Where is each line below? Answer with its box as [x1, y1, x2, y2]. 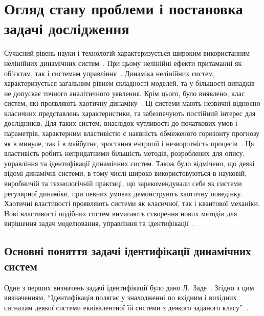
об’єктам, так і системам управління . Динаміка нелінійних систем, [4, 67, 215, 78]
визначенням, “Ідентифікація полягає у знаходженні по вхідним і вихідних [4, 292, 237, 303]
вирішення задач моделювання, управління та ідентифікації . [4, 218, 194, 229]
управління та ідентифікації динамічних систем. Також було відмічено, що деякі [4, 157, 255, 168]
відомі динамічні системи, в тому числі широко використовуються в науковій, [4, 168, 247, 178]
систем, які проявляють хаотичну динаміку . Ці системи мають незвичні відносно [4, 98, 260, 108]
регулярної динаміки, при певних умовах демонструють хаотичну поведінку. [4, 188, 243, 198]
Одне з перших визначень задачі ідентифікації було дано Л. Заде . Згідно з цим [4, 282, 254, 292]
